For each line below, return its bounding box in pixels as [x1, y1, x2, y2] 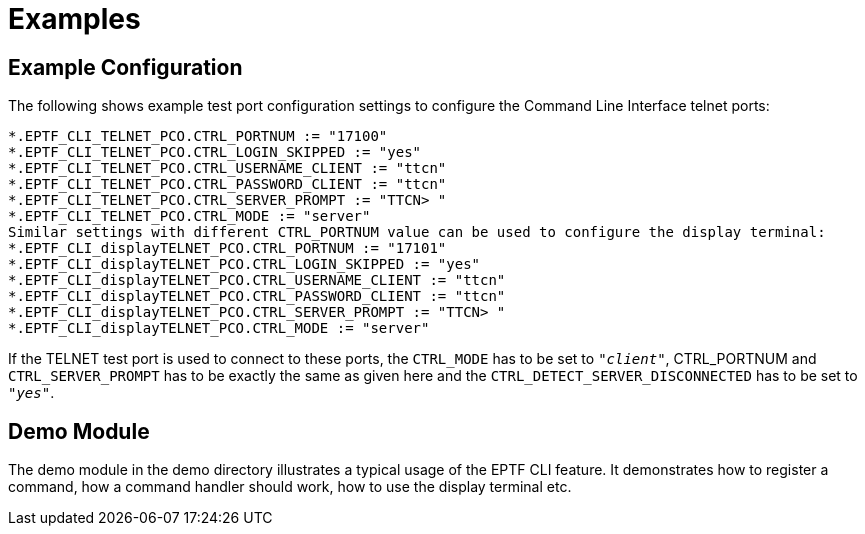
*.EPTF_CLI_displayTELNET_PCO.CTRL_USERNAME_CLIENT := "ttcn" [8, 272, 506, 289]
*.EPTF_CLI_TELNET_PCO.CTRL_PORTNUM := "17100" [8, 128, 388, 145]
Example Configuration [8, 54, 243, 80]
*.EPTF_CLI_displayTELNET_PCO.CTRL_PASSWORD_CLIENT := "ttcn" [8, 288, 506, 305]
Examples [8, 2, 141, 36]
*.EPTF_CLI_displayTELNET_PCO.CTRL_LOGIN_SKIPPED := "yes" [8, 256, 481, 273]
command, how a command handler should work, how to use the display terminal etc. [8, 478, 572, 496]
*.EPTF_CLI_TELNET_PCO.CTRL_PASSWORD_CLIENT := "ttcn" [8, 176, 447, 193]
